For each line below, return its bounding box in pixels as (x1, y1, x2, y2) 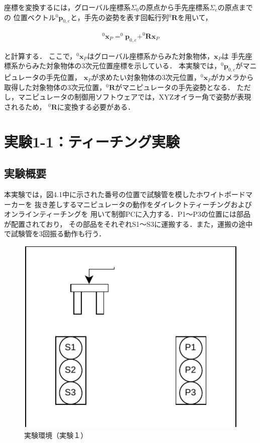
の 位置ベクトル (4, 12, 56, 22)
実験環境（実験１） (24, 429, 88, 440)
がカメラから (211, 72, 254, 82)
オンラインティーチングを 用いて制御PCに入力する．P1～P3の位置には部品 (4, 209, 251, 219)
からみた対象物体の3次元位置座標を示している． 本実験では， (18, 60, 221, 71)
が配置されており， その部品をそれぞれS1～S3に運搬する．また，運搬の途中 (4, 218, 253, 229)
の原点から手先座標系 (139, 2, 210, 12)
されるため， (4, 101, 46, 112)
